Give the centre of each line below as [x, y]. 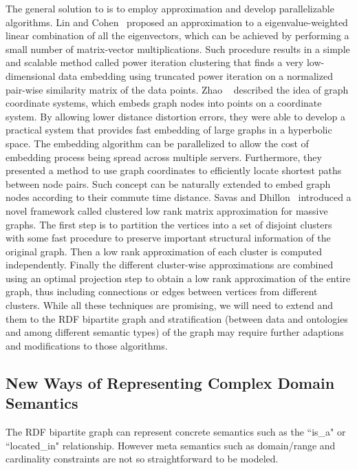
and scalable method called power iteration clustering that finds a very [155, 62]
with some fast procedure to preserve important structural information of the [168, 238]
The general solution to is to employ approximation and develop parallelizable [170, 8]
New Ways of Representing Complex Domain [170, 382]
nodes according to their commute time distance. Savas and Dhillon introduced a [178, 197]
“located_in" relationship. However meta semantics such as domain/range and [171, 445]
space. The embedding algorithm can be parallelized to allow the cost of [157, 143]
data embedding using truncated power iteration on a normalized [196, 75]
